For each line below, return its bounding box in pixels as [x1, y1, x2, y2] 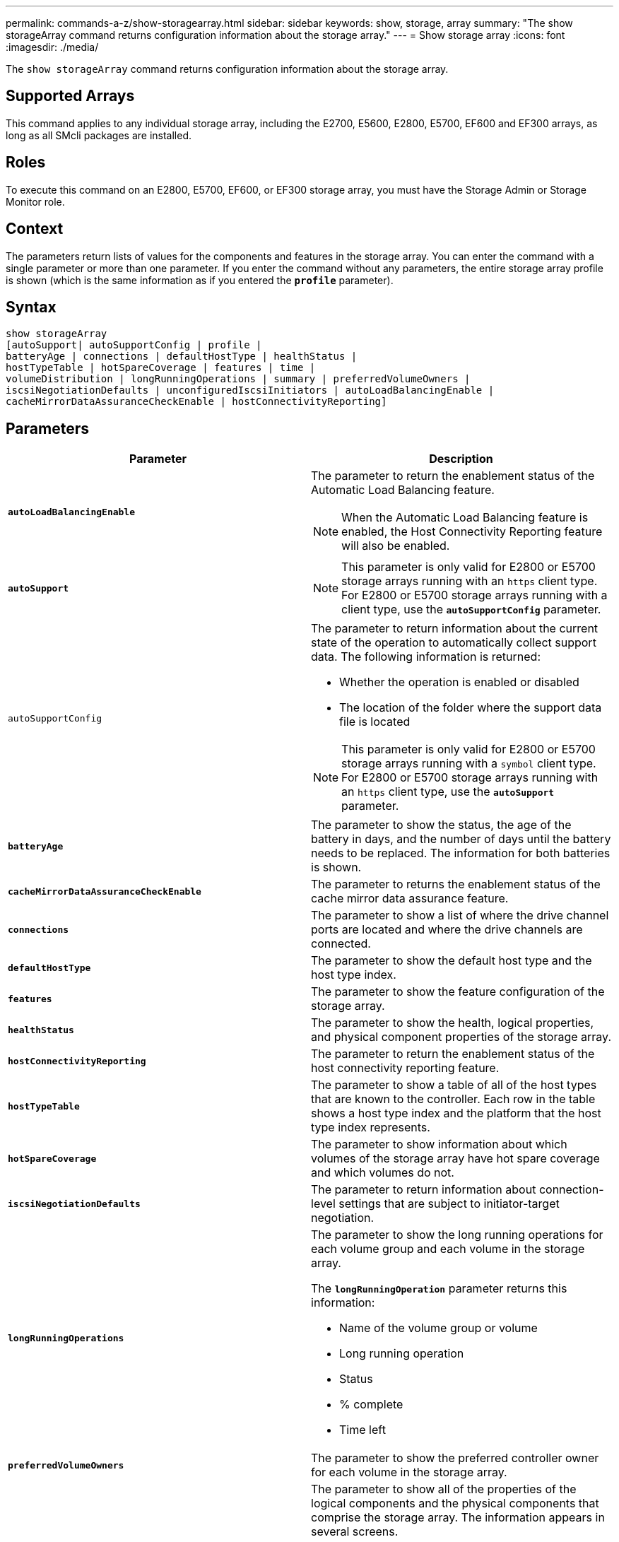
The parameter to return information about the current [311, 621, 599, 636]
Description [429, 452, 493, 466]
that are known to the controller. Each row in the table [311, 1092, 596, 1107]
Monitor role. [6, 195, 65, 208]
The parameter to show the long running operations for [311, 1228, 603, 1242]
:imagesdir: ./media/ [6, 41, 99, 53]
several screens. [311, 1524, 399, 1539]
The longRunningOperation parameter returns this [311, 1281, 567, 1296]
